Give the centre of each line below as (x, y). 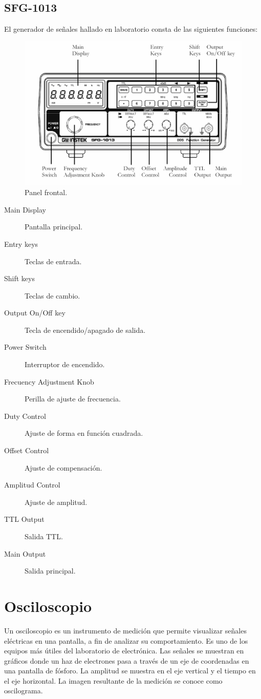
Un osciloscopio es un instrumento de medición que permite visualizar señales (125, 630)
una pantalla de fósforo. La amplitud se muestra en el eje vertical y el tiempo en (130, 671)
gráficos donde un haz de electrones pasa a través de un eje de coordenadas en (127, 660)
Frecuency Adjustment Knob (49, 381)
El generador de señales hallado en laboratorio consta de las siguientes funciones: (131, 29)
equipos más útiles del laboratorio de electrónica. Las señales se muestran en (124, 651)
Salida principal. (50, 571)
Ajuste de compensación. (63, 467)
